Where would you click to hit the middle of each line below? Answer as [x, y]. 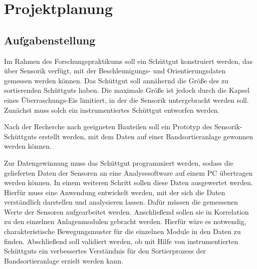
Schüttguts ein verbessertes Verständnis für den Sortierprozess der [105, 251]
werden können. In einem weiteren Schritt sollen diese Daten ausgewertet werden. [128, 182]
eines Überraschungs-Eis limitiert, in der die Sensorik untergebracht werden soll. [127, 100]
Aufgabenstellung [50, 40]
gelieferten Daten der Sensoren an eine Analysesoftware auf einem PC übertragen [128, 172]
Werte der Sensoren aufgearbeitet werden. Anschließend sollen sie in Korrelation [127, 211]
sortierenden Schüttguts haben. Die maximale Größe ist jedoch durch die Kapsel [127, 90]
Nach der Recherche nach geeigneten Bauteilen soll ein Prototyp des [108, 127]
